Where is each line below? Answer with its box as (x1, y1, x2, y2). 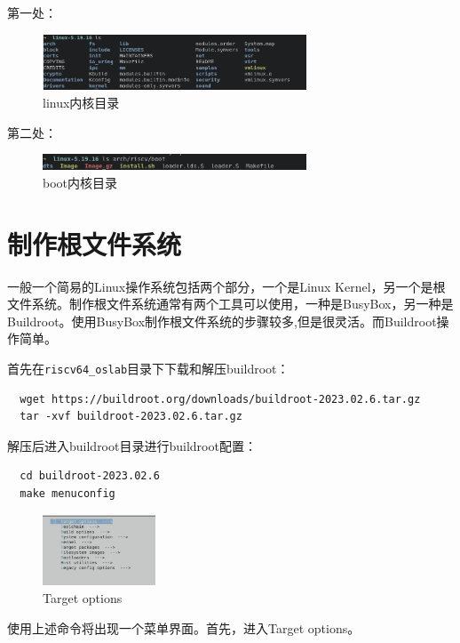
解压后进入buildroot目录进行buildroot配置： (7, 436, 257, 454)
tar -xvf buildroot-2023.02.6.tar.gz (20, 410, 242, 423)
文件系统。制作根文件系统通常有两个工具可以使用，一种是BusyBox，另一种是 (7, 294, 454, 313)
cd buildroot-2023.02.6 (20, 470, 160, 483)
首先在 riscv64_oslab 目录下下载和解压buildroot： (7, 358, 289, 377)
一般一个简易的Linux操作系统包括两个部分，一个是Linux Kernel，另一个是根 (7, 277, 446, 295)
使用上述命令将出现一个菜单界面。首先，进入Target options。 (7, 618, 361, 637)
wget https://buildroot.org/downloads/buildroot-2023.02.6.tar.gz (20, 392, 421, 406)
